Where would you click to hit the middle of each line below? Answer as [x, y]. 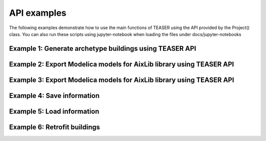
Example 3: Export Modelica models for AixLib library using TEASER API [122, 80]
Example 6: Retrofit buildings [55, 127]
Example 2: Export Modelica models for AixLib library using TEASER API [121, 64]
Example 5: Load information [54, 111]
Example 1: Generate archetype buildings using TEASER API [103, 49]
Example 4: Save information [54, 95]
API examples [38, 13]
